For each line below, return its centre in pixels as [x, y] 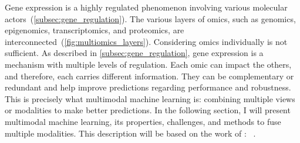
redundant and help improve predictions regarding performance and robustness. [148, 87]
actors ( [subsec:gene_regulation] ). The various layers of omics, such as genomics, [150, 18]
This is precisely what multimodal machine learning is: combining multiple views [150, 98]
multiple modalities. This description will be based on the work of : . [130, 133]
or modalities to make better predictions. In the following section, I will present [148, 110]
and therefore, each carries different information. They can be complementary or [149, 76]
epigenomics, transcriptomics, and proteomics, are [95, 30]
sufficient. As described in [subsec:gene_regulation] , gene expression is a [134, 53]
